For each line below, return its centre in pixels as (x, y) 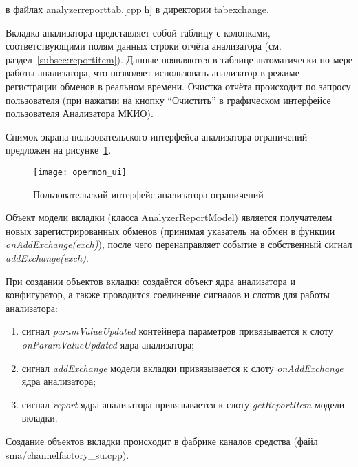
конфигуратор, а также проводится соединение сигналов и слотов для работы (168, 294)
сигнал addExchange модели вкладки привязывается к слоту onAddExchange (182, 367)
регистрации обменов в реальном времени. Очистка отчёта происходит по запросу (178, 86)
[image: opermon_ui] (80, 172)
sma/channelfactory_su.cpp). (67, 454)
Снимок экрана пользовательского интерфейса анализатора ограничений (157, 136)
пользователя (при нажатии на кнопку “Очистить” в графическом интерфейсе (168, 100)
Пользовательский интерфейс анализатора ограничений (148, 194)
